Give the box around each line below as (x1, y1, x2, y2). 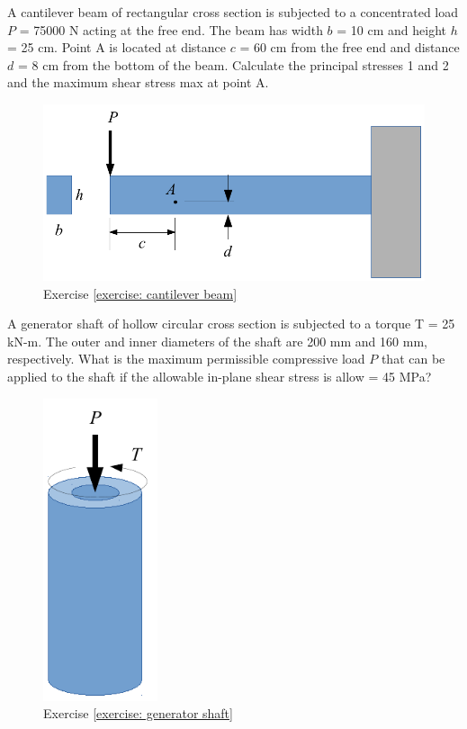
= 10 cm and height (337, 20, 446, 39)
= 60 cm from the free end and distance (239, 38, 460, 57)
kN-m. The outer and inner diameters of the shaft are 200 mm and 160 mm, (7, 331, 427, 350)
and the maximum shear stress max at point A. (7, 73, 269, 92)
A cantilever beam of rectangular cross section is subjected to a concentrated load (7, 3, 459, 21)
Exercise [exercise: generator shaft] (43, 704, 233, 723)
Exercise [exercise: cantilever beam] (43, 283, 238, 302)
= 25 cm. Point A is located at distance (7, 38, 226, 57)
